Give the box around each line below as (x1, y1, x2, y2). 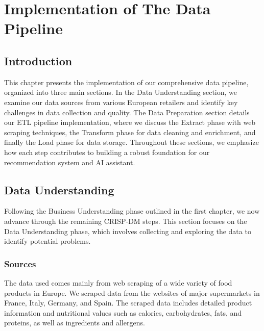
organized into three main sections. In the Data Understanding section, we (4, 87, 237, 97)
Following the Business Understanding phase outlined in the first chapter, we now (4, 206, 260, 216)
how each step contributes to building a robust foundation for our (4, 146, 210, 157)
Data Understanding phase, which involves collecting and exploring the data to (4, 225, 251, 236)
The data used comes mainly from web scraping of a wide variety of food (4, 277, 232, 288)
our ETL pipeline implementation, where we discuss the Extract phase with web (4, 117, 256, 128)
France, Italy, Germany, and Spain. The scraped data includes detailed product (4, 297, 252, 308)
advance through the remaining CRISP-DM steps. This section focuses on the (4, 215, 247, 226)
